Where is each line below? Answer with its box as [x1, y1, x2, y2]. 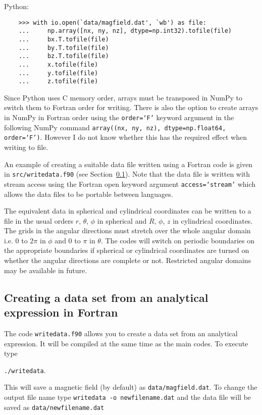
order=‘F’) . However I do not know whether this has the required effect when [4, 132, 247, 142]
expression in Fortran [4, 304, 118, 320]
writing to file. [4, 142, 48, 152]
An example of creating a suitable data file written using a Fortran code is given [4, 159, 253, 169]
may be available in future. [4, 265, 87, 275]
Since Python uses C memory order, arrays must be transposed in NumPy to [4, 92, 243, 102]
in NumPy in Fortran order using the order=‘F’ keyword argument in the [4, 112, 234, 123]
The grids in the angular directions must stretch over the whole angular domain [4, 225, 251, 236]
